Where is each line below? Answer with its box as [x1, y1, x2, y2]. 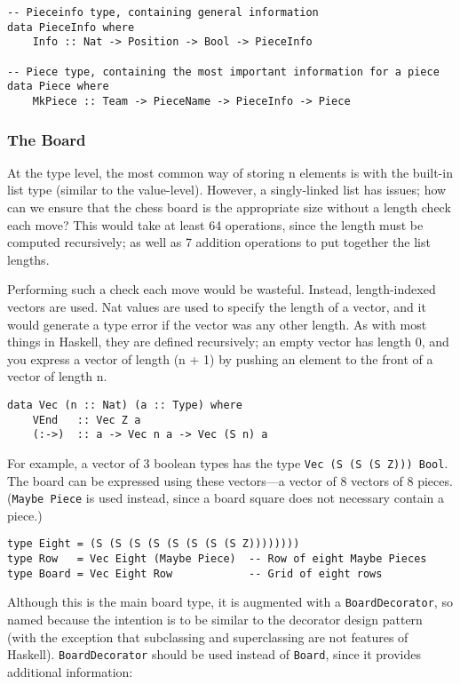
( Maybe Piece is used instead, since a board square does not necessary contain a [7, 489, 445, 507]
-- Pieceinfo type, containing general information [7, 6, 319, 19]
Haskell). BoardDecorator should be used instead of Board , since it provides [7, 645, 421, 664]
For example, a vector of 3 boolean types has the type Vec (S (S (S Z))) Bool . [7, 453, 448, 472]
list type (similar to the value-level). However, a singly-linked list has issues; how [7, 180, 447, 199]
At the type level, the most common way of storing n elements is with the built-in [7, 163, 453, 181]
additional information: [7, 662, 133, 680]
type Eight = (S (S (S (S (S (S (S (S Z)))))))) [7, 537, 300, 551]
